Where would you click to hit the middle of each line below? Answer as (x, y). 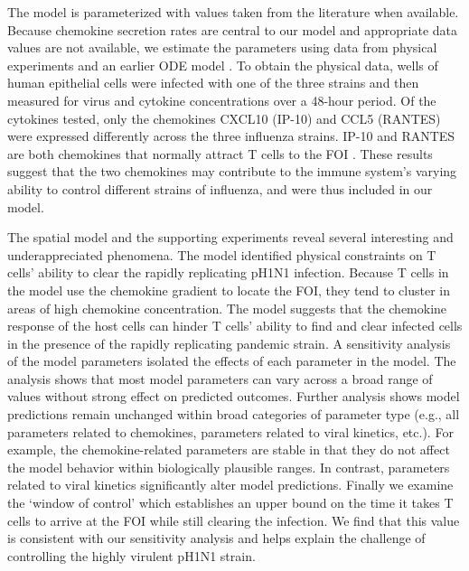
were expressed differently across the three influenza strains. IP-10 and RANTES (231, 136)
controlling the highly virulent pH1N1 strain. (131, 555)
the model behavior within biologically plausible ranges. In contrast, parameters (229, 467)
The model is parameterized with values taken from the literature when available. (233, 12)
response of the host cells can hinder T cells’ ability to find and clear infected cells (235, 326)
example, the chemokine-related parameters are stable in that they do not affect (229, 449)
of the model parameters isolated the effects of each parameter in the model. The (232, 361)
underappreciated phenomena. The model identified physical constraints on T (222, 254)
